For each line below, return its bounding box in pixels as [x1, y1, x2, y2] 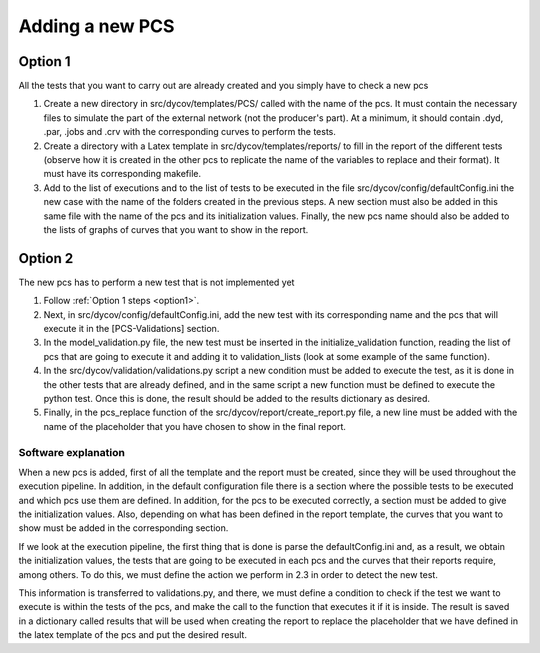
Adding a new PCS [18, 15, 175, 37]
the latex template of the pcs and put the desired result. [18, 629, 247, 641]
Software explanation [18, 445, 125, 459]
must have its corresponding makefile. [43, 168, 202, 180]
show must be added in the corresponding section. [18, 522, 229, 534]
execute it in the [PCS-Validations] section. [43, 323, 220, 335]
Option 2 [18, 250, 74, 267]
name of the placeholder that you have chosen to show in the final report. [43, 420, 347, 432]
